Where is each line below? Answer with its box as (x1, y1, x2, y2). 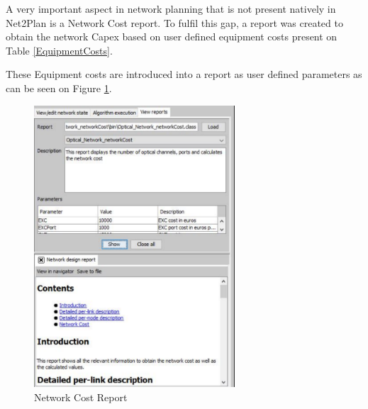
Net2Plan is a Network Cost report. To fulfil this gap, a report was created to (6, 15, 343, 30)
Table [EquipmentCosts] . (6, 43, 113, 57)
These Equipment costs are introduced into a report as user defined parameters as (6, 67, 362, 82)
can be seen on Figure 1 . (6, 80, 112, 95)
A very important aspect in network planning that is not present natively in (6, 1, 336, 16)
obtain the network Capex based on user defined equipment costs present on (6, 29, 338, 44)
